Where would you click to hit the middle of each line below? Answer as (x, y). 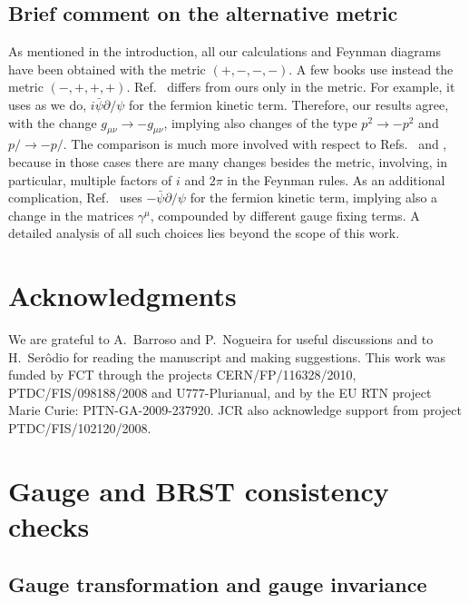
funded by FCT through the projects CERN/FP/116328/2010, (182, 375)
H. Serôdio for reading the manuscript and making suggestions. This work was (227, 356)
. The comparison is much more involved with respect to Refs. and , (255, 144)
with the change (53, 122)
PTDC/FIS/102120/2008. (80, 428)
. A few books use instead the (371, 69)
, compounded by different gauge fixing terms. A (285, 215)
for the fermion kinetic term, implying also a (314, 198)
